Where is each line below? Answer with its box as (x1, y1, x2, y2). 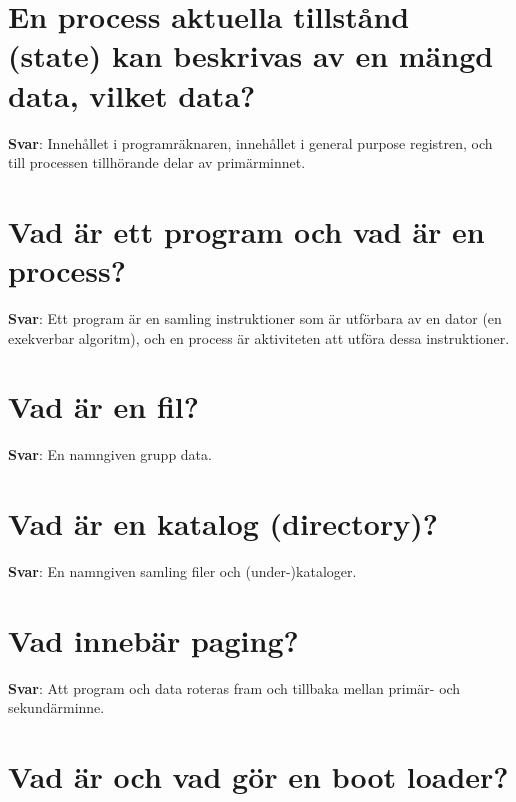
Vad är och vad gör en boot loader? (8, 756, 509, 797)
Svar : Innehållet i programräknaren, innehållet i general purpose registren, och (8, 132, 493, 153)
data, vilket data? (8, 74, 256, 115)
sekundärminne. (8, 697, 105, 718)
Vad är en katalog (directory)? (8, 503, 438, 544)
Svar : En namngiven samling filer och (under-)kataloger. (8, 561, 357, 582)
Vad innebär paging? (8, 619, 299, 660)
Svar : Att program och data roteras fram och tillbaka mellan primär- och (8, 677, 461, 698)
